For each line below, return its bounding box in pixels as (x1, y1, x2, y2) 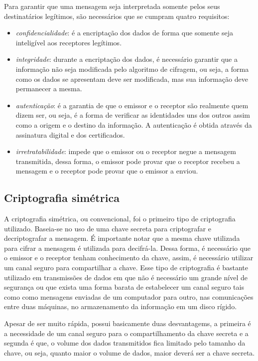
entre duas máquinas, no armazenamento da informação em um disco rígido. (4, 301, 237, 312)
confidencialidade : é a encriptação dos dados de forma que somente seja (15, 27, 234, 38)
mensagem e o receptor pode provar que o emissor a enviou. (15, 166, 198, 176)
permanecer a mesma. (15, 83, 82, 94)
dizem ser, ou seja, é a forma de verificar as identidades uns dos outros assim (15, 110, 251, 120)
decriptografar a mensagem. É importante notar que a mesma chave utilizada (4, 233, 240, 243)
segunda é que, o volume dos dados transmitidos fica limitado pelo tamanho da (4, 338, 246, 348)
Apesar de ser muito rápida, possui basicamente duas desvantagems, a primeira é (4, 318, 251, 329)
